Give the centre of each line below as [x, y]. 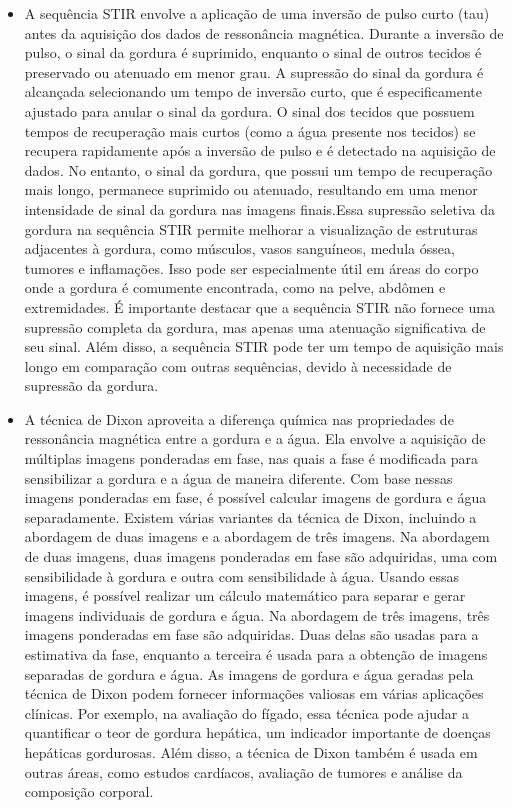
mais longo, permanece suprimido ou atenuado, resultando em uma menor [251, 189]
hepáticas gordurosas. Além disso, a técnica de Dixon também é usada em [251, 751]
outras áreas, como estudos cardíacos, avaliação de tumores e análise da [243, 771]
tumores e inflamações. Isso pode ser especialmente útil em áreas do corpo [251, 267]
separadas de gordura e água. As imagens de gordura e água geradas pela [249, 673]
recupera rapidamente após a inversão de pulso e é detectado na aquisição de [260, 150]
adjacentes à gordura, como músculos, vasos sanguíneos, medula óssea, [239, 248]
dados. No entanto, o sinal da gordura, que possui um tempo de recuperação [258, 169]
